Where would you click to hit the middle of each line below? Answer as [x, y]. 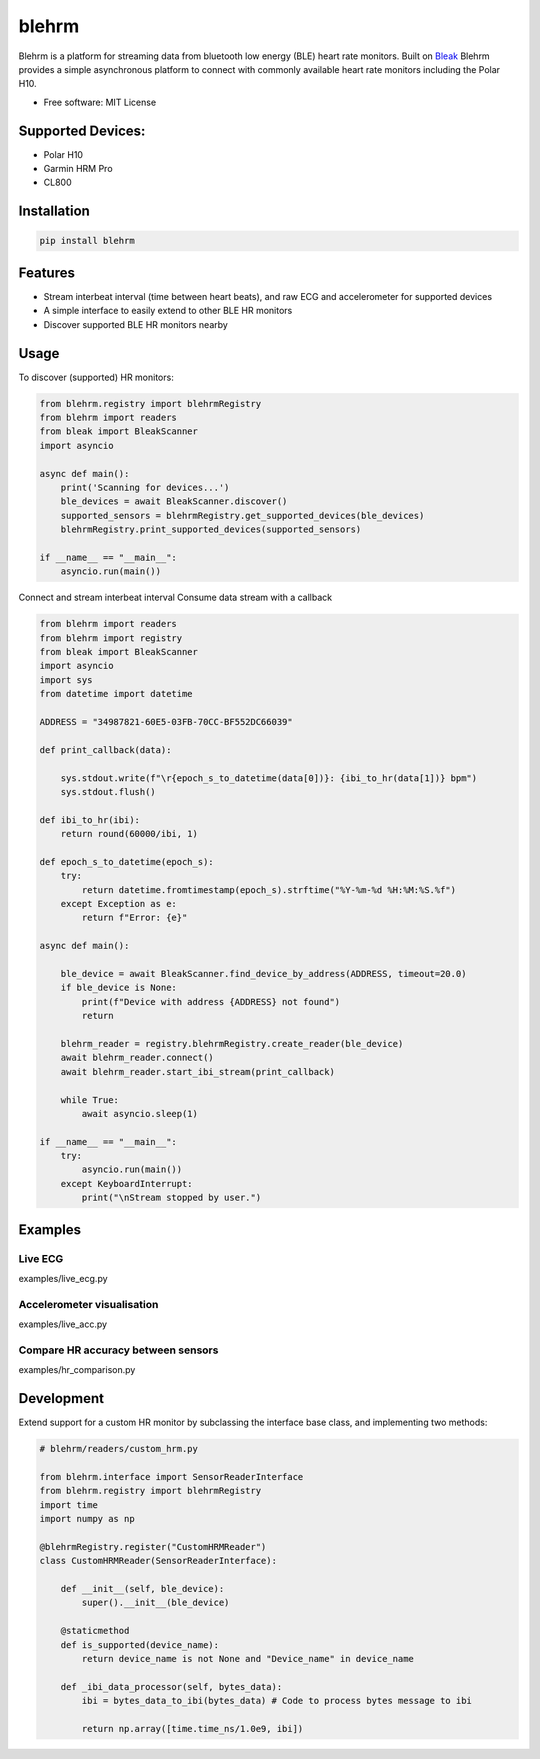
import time [69, 1504]
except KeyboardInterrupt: [127, 1183]
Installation [54, 211]
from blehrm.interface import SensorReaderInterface [171, 1476]
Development [61, 1398]
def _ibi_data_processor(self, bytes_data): [171, 1686]
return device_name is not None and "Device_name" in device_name [248, 1659]
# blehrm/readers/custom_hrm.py [119, 1449]
